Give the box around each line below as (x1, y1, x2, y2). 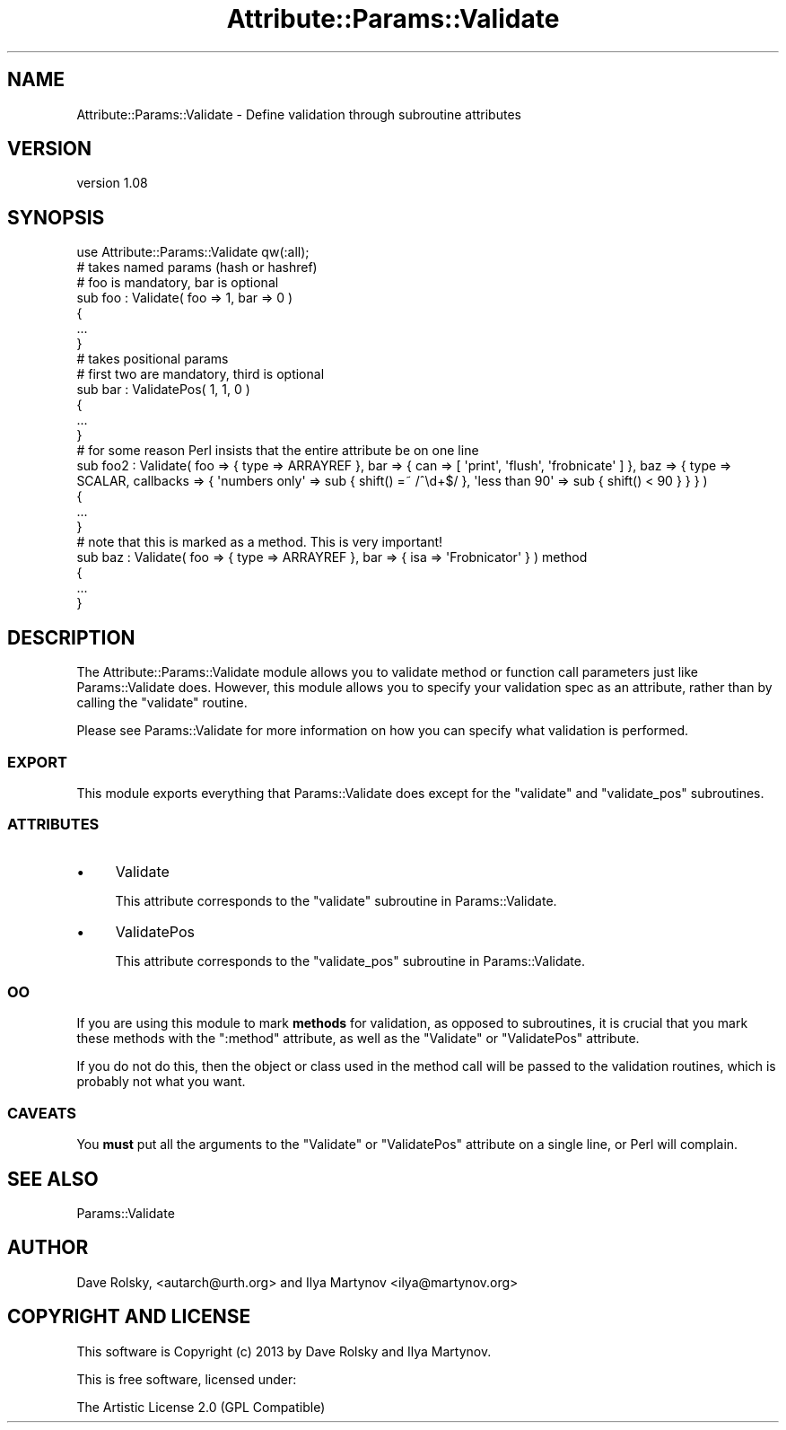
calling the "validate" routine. (76, 695, 248, 711)
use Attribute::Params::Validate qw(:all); (76, 244, 310, 260)
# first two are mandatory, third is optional (76, 366, 325, 382)
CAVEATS (7, 1103, 77, 1122)
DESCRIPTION (7, 626, 135, 649)
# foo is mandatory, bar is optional (76, 275, 279, 291)
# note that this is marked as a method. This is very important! (76, 534, 443, 550)
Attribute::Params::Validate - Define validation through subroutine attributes (76, 106, 521, 122)
